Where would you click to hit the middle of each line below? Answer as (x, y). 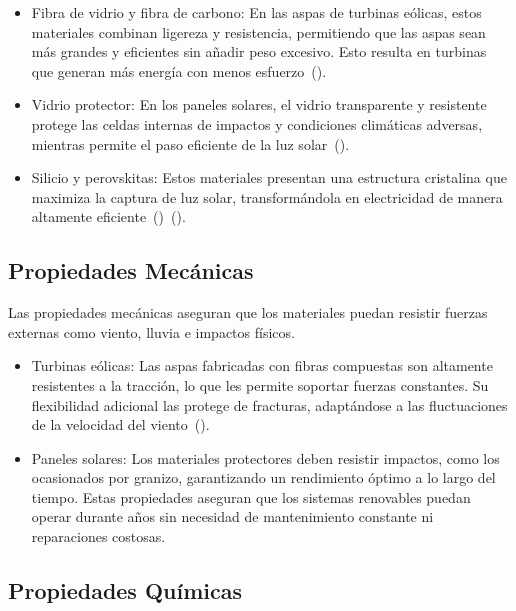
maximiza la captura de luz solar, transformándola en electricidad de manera (267, 196)
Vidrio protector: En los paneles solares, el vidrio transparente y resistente (259, 104)
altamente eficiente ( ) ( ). (108, 216)
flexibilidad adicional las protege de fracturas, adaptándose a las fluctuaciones (269, 404)
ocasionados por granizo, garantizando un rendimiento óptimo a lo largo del (263, 477)
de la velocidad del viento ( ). (120, 424)
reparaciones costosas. (98, 536)
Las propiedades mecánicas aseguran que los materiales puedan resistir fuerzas (248, 312)
